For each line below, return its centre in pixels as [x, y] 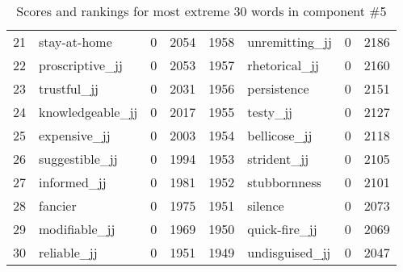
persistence [278, 88]
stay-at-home [76, 42]
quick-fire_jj [282, 229]
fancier [58, 205]
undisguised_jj [289, 252]
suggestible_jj [78, 159]
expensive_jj [75, 135]
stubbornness [284, 182]
